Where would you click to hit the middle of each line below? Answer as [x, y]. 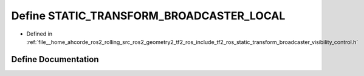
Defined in [39, 34]
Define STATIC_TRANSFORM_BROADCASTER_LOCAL [148, 16]
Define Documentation [55, 59]
